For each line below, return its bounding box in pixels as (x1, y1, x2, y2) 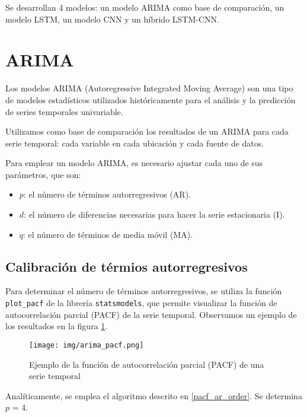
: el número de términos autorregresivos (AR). (23, 188, 191, 200)
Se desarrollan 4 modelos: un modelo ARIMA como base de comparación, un (5, 1, 284, 13)
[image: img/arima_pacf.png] (29, 340, 144, 349)
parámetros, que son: (5, 168, 81, 180)
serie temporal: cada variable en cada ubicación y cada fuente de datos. (5, 136, 264, 149)
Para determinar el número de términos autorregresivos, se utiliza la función (5, 285, 282, 297)
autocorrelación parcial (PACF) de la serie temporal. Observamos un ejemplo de (5, 308, 297, 320)
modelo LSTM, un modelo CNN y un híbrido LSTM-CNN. (5, 12, 219, 25)
